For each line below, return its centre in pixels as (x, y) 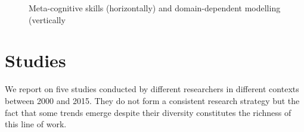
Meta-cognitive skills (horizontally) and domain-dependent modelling (155, 8)
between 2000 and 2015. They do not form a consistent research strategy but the (152, 100)
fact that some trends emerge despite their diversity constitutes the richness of (148, 112)
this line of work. (36, 124)
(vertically (47, 19)
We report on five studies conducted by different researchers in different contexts (152, 89)
